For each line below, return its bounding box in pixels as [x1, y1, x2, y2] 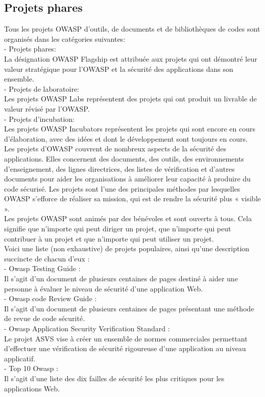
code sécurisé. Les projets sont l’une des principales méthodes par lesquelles [4, 183, 240, 194]
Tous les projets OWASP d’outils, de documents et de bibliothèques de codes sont [4, 23, 260, 34]
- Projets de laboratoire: [4, 83, 80, 94]
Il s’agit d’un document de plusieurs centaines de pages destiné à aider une [4, 273, 238, 284]
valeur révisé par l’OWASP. [4, 103, 90, 114]
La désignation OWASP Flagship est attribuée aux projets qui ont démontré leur [4, 53, 257, 64]
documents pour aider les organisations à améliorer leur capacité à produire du [4, 173, 251, 184]
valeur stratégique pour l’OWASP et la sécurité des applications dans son [4, 63, 233, 74]
